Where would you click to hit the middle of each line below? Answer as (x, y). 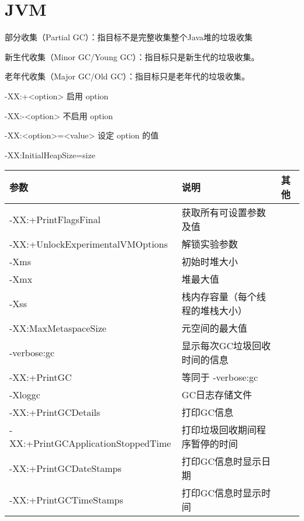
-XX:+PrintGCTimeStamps (66, 499)
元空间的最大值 (214, 328)
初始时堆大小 (210, 262)
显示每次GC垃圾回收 (226, 346)
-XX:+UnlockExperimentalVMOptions (89, 244)
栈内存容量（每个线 (224, 297)
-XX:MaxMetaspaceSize (58, 328)
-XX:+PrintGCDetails (55, 412)
